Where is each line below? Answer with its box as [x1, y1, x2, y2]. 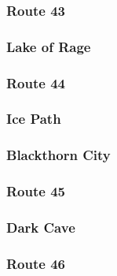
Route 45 [6, 181, 65, 201]
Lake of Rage [6, 36, 91, 56]
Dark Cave [6, 217, 75, 237]
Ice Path [6, 109, 61, 129]
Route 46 [6, 253, 65, 273]
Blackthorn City [6, 145, 111, 165]
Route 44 [6, 73, 65, 92]
